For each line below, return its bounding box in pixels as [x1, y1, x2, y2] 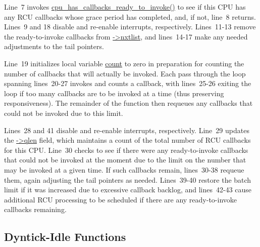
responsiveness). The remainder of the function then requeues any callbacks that [4, 98, 253, 108]
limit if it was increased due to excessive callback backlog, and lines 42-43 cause [4, 184, 252, 195]
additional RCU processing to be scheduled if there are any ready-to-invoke [4, 194, 237, 204]
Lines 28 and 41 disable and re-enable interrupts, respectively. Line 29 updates [4, 125, 249, 135]
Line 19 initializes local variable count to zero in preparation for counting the [4, 58, 244, 68]
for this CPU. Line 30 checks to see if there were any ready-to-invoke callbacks [4, 144, 248, 155]
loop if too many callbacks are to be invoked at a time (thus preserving [4, 88, 224, 98]
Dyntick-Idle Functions [4, 229, 126, 244]
